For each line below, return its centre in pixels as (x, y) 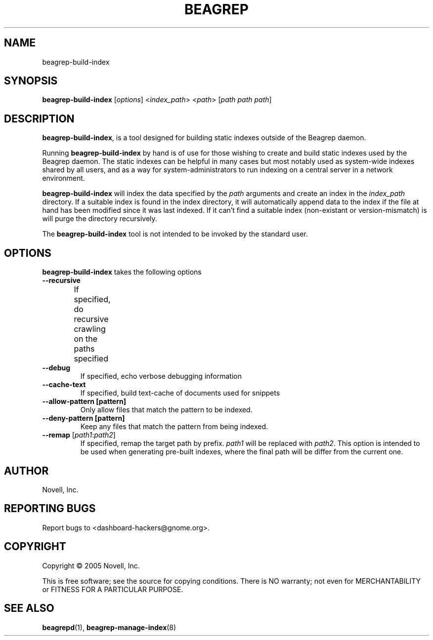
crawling (90, 329)
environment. (64, 178)
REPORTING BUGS (50, 509)
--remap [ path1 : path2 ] (79, 435)
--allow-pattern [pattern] (84, 401)
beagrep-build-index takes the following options (122, 272)
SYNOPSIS (31, 81)
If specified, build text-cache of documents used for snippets (180, 393)
